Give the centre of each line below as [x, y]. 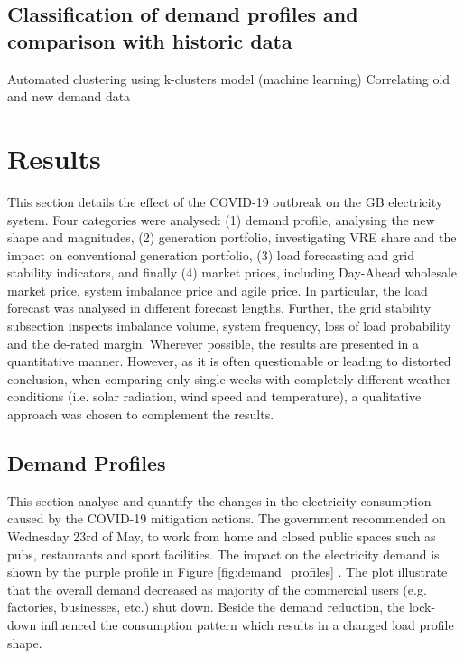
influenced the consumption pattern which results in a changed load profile [247, 624]
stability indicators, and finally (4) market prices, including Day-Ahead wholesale [232, 273]
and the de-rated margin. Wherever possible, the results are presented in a [213, 343]
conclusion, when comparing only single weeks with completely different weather [229, 378]
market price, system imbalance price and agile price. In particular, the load [218, 290]
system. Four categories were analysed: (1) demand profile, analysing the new [221, 219]
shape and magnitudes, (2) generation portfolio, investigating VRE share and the [232, 237]
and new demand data [69, 96]
